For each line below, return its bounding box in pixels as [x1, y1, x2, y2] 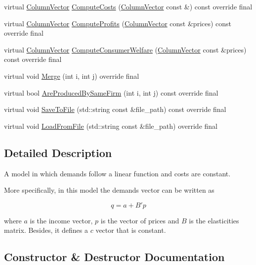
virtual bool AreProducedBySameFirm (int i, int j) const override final [4, 87, 218, 98]
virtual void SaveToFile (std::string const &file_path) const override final [4, 104, 226, 114]
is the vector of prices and [100, 215, 179, 225]
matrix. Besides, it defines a [4, 225, 88, 235]
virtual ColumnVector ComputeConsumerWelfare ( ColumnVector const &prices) [4, 44, 247, 54]
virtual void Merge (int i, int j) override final [4, 70, 139, 81]
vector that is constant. [95, 225, 166, 235]
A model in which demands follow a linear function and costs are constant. [4, 168, 231, 178]
